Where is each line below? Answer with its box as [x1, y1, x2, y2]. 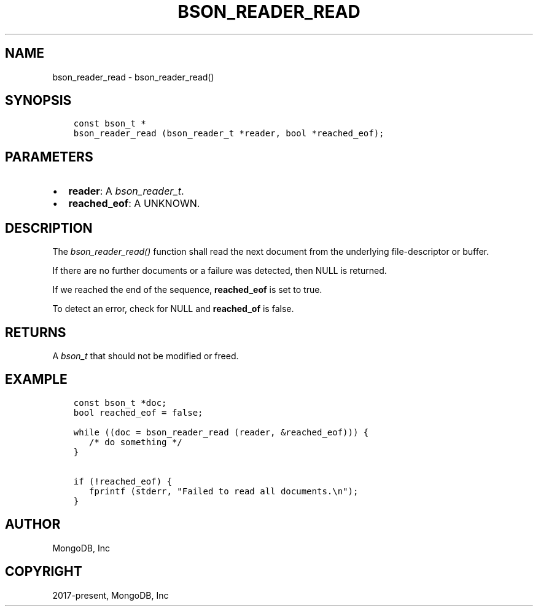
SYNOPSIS [5, 93, 72, 109]
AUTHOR [5, 516, 61, 532]
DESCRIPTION [5, 220, 93, 236]
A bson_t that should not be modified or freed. [52, 350, 239, 361]
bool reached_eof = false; [73, 407, 203, 418]
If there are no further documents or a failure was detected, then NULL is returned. [52, 265, 387, 276]
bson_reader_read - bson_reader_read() [52, 71, 214, 82]
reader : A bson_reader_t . [68, 185, 184, 198]
